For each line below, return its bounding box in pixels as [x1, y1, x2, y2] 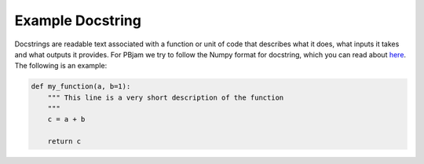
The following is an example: [14, 61, 108, 71]
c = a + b [47, 115, 86, 124]
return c [47, 137, 82, 146]
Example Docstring [14, 12, 141, 29]
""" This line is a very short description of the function [47, 93, 284, 102]
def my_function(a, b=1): [31, 82, 131, 91]
